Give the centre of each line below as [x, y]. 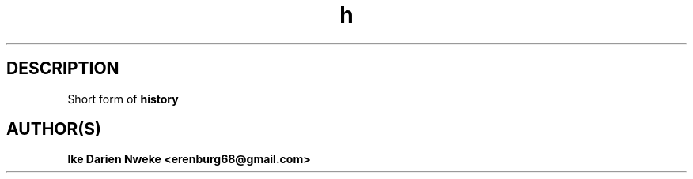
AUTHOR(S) [54, 129]
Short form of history [123, 99]
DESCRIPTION [63, 69]
